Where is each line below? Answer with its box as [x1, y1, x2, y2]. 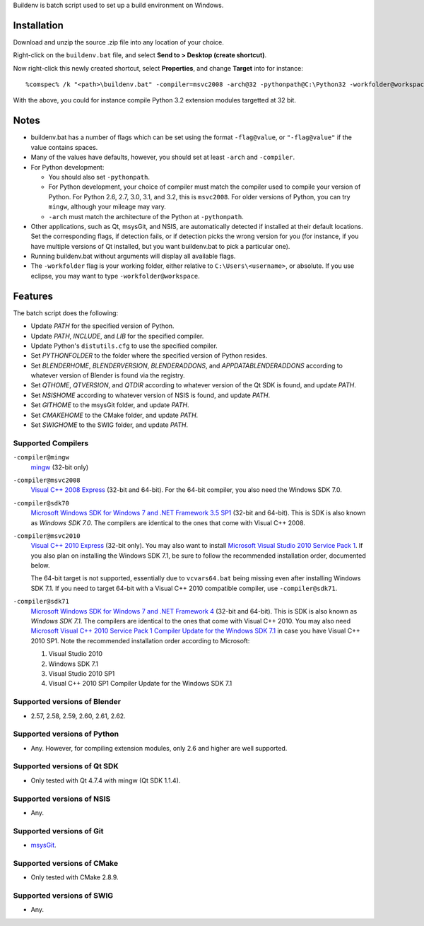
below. [30, 561, 50, 570]
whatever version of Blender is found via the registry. [30, 371, 185, 380]
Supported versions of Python [13, 729, 119, 739]
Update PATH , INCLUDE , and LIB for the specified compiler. [30, 332, 204, 340]
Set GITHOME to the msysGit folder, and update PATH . [30, 401, 190, 409]
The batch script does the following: [13, 308, 119, 317]
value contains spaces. [30, 143, 98, 151]
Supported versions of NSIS [13, 794, 111, 804]
